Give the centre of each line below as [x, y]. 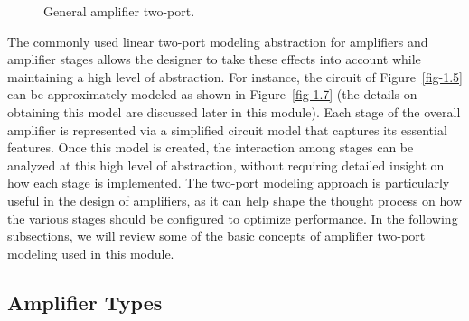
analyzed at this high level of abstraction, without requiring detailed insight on [226, 165]
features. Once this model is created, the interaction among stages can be [211, 147]
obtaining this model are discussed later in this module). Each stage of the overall [234, 111]
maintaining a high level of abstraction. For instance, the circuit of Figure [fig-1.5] [235, 76]
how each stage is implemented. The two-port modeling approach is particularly [229, 183]
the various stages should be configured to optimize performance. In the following [233, 218]
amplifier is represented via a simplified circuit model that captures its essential [227, 129]
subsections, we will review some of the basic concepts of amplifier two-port [216, 236]
